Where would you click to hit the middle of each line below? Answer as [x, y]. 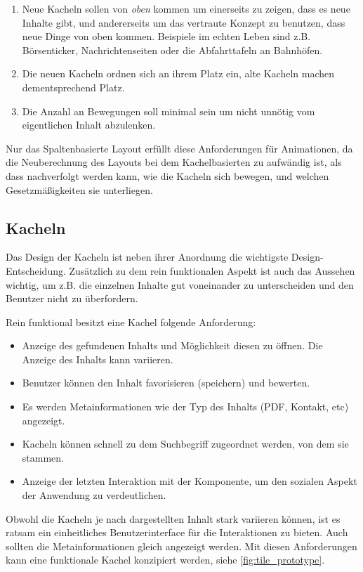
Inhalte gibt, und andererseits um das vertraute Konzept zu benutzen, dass [184, 22]
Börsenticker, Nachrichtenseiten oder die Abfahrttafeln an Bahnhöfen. [172, 50]
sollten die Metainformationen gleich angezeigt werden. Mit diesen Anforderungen [181, 546]
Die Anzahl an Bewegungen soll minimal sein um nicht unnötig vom [169, 111]
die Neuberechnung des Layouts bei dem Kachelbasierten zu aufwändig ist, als [174, 162]
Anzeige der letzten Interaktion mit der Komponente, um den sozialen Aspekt [190, 481]
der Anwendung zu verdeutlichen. [94, 495]
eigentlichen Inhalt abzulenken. [89, 125]
